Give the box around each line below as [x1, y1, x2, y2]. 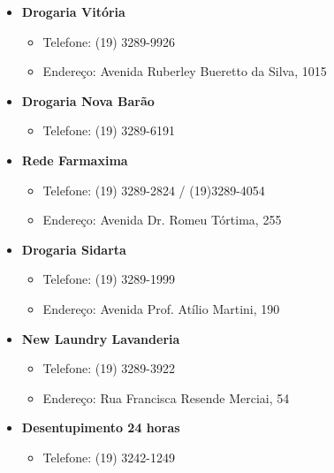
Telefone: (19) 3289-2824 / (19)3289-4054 [42, 180, 265, 199]
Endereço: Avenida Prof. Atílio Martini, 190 [42, 299, 280, 317]
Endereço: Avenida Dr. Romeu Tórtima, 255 [42, 210, 282, 229]
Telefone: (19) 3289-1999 [42, 270, 175, 288]
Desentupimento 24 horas [21, 418, 180, 437]
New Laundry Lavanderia [21, 329, 180, 347]
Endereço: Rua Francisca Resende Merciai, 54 [42, 388, 290, 407]
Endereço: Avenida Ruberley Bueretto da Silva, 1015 [42, 62, 327, 80]
